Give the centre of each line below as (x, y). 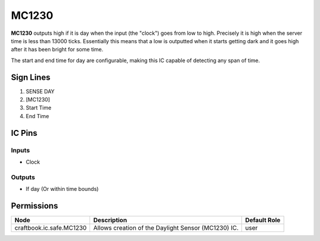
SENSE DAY (40, 91)
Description (110, 220)
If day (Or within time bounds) (62, 189)
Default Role (263, 220)
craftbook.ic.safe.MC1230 (51, 228)
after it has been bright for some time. (57, 50)
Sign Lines (31, 77)
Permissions (35, 206)
